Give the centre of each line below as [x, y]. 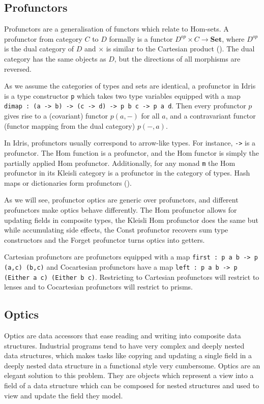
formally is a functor [141, 38]
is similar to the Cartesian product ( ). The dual [180, 49]
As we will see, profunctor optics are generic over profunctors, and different [121, 200]
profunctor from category [43, 38]
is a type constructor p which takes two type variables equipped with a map [122, 95]
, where [233, 38]
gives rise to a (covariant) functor [56, 116]
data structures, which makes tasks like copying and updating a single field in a [128, 355]
